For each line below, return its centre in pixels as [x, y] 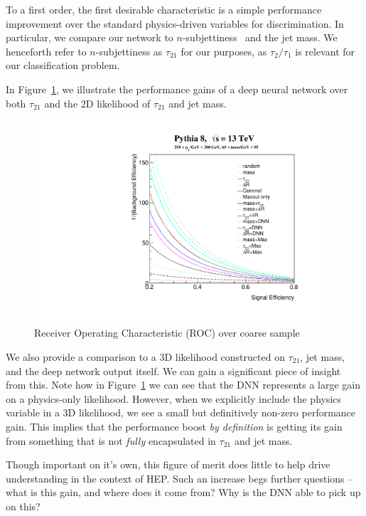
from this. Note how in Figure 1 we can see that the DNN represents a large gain [183, 385]
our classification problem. [63, 65]
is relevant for [325, 51]
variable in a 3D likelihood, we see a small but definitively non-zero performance [181, 412]
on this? [23, 506]
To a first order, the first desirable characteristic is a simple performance [164, 9]
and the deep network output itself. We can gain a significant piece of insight [173, 370]
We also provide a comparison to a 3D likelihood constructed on [145, 357]
